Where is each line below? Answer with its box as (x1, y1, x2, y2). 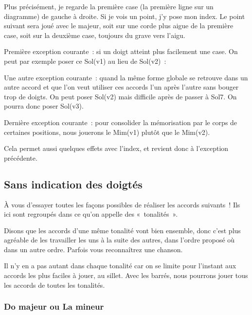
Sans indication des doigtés (4, 176, 143, 191)
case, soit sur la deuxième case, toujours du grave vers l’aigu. (4, 30, 185, 40)
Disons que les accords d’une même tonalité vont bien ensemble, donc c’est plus (4, 225, 241, 235)
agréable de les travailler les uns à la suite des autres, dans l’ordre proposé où (4, 235, 235, 245)
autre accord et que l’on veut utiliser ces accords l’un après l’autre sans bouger (4, 82, 239, 92)
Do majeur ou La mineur (4, 300, 104, 313)
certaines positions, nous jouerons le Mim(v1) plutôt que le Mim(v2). (4, 127, 210, 137)
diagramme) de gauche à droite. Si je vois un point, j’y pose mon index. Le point (4, 11, 245, 21)
